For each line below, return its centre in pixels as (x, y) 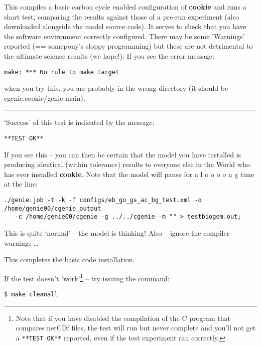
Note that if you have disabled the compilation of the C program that (123, 318)
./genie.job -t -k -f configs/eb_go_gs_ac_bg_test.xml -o (103, 200)
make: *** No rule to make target (62, 72)
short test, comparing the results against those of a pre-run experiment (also (122, 16)
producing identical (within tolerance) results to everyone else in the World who (127, 164)
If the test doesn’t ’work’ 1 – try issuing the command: (87, 277)
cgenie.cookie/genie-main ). (45, 98)
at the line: (21, 184)
